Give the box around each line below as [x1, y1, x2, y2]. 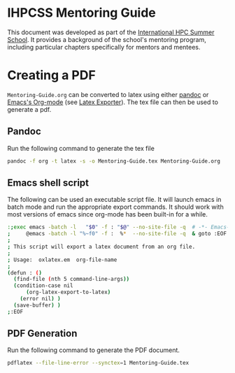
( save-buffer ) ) [13, 302, 61, 309]
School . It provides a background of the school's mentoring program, [7, 35, 206, 43]
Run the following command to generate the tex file [7, 144, 155, 152]
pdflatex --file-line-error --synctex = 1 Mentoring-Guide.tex [7, 360, 190, 367]
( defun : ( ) [7, 269, 42, 277]
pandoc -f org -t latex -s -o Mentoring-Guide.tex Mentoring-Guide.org [7, 157, 220, 165]
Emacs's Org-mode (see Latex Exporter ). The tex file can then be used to [7, 98, 219, 106]
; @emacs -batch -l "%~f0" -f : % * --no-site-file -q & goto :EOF [7, 231, 227, 237]
